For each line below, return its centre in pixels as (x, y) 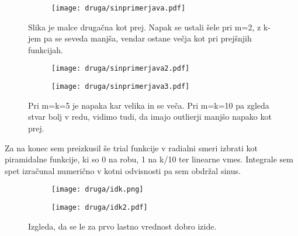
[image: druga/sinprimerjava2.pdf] (121, 69)
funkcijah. (46, 49)
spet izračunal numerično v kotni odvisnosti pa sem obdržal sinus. (123, 170)
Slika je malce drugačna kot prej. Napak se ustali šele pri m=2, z (145, 27)
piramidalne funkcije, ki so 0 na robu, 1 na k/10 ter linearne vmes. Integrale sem (149, 159)
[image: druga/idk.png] (98, 190)
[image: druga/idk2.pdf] (100, 207)
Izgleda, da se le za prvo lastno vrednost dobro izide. (122, 226)
